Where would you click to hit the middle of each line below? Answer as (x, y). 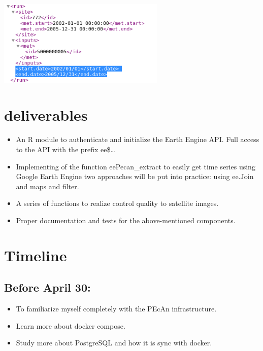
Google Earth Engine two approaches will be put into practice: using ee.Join (135, 176)
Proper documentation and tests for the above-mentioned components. (126, 220)
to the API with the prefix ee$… (65, 149)
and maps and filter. (47, 186)
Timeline (36, 255)
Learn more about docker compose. (71, 325)
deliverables (46, 115)
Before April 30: (47, 287)
